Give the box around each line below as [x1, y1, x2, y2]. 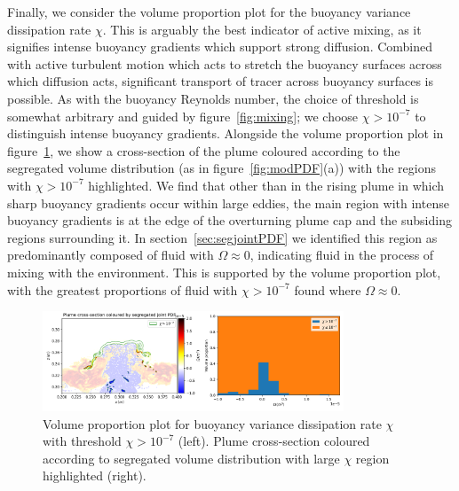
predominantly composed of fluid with [7, 245, 214, 264]
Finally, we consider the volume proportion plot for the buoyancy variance [7, 3, 411, 20]
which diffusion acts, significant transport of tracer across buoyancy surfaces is [7, 72, 434, 90]
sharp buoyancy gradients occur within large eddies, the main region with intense [7, 193, 449, 212]
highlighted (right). [43, 466, 146, 485]
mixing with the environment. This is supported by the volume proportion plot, [7, 262, 441, 281]
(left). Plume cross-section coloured [178, 432, 370, 450]
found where [294, 280, 361, 299]
